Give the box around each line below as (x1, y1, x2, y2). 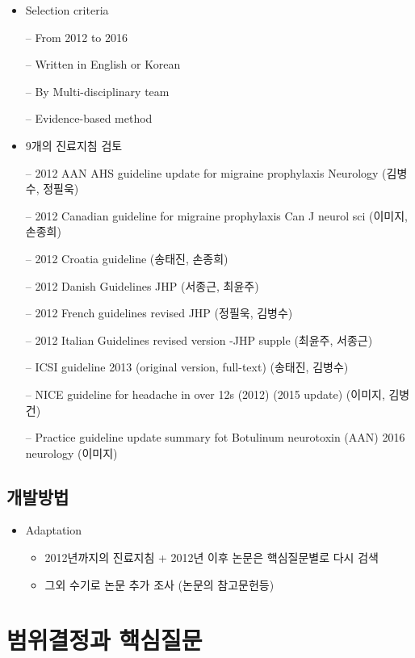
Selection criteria (25, 2, 109, 18)
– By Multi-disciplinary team (25, 82, 170, 99)
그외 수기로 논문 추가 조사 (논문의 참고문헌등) (44, 576, 275, 593)
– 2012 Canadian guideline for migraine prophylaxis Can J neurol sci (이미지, (25, 207, 408, 224)
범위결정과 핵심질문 (6, 623, 203, 656)
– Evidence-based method (25, 110, 153, 127)
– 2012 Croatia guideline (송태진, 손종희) (25, 249, 228, 266)
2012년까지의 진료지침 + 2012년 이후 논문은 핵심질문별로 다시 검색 (44, 549, 379, 566)
